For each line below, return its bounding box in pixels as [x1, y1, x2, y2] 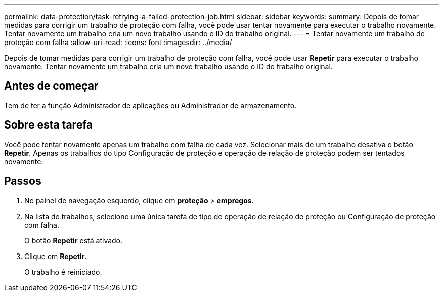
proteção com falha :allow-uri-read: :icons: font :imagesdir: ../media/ [4, 38, 232, 47]
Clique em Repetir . [24, 251, 87, 261]
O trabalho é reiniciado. [24, 267, 102, 276]
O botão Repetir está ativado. [24, 236, 123, 245]
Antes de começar [4, 79, 99, 93]
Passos [4, 175, 41, 188]
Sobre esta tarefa [4, 118, 93, 132]
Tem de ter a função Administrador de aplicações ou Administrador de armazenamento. [4, 101, 297, 110]
